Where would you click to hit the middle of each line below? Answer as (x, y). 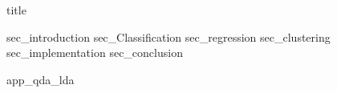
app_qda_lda (41, 79)
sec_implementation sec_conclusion (95, 53)
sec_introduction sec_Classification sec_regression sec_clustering (168, 36)
